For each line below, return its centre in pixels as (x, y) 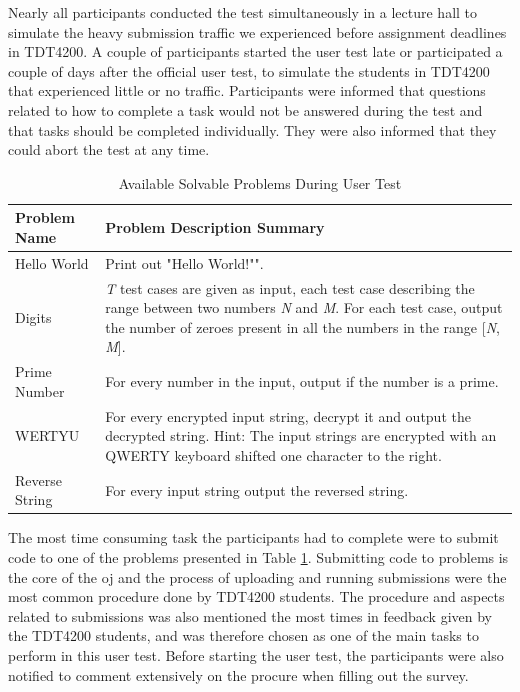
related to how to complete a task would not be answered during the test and (245, 109)
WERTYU (47, 435)
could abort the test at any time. (109, 149)
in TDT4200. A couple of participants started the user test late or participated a (255, 51)
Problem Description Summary (215, 227)
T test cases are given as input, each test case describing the (290, 287)
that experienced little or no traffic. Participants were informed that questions (247, 90)
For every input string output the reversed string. (257, 489)
